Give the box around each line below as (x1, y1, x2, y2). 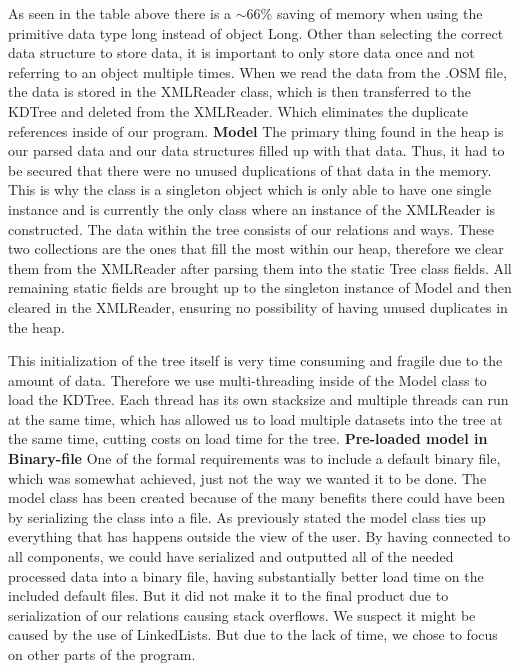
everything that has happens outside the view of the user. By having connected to (8, 526, 511, 547)
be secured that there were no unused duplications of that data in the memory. (8, 159, 492, 180)
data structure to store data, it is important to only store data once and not (8, 42, 475, 63)
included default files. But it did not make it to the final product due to (8, 585, 449, 606)
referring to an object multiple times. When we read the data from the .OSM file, (8, 61, 507, 82)
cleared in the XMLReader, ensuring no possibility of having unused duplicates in (8, 296, 508, 317)
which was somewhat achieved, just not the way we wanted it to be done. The (8, 467, 487, 488)
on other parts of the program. (8, 644, 196, 664)
